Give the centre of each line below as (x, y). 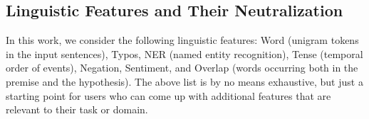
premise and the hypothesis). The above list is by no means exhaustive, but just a (184, 81)
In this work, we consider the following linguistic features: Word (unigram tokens (182, 40)
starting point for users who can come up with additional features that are (168, 95)
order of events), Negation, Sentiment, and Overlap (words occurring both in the (182, 68)
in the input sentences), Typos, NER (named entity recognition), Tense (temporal (184, 53)
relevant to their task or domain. (77, 109)
